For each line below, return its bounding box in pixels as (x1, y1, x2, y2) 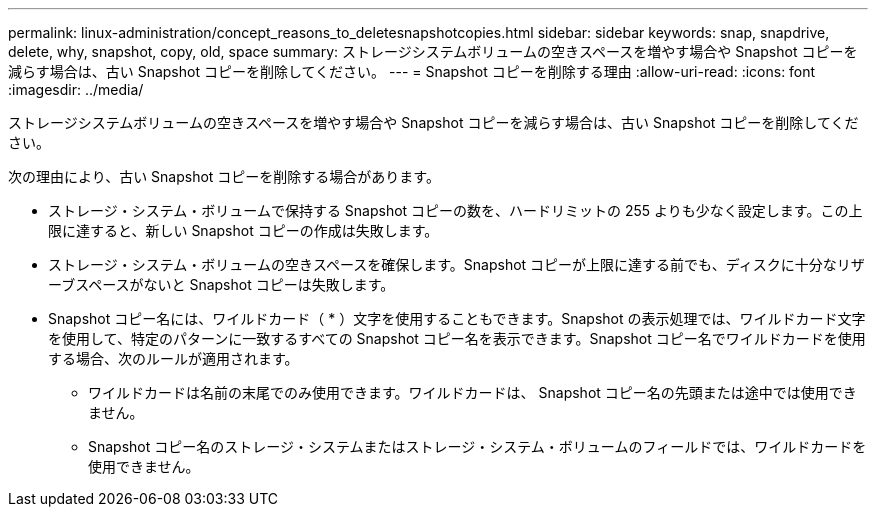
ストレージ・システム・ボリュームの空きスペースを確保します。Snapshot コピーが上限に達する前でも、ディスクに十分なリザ (48, 256, 865, 273)
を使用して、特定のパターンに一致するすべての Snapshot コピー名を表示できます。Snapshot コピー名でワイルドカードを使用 (48, 330, 866, 347)
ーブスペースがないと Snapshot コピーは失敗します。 (48, 276, 395, 293)
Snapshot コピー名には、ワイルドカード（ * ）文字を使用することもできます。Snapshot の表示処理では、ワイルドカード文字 (48, 310, 866, 327)
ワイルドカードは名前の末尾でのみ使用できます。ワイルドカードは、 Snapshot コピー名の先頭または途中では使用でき (88, 384, 857, 401)
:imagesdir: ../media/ (8, 81, 144, 98)
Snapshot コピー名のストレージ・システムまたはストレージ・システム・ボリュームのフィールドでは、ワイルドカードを (88, 438, 867, 455)
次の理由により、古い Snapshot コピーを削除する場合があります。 (8, 168, 440, 185)
